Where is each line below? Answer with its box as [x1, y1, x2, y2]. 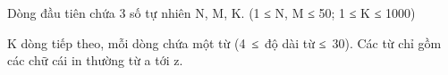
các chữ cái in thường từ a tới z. [7, 51, 183, 70]
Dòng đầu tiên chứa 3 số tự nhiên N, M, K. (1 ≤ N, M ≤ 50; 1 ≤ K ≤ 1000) [7, 4, 416, 21]
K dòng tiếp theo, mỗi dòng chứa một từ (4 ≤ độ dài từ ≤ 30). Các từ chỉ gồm [7, 33, 442, 52]
